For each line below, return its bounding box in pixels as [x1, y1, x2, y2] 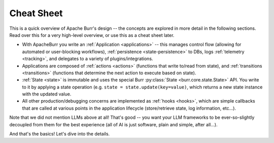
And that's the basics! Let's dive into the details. [9, 131, 110, 137]
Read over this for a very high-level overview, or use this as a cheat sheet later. [9, 32, 175, 38]
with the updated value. [22, 91, 72, 97]
